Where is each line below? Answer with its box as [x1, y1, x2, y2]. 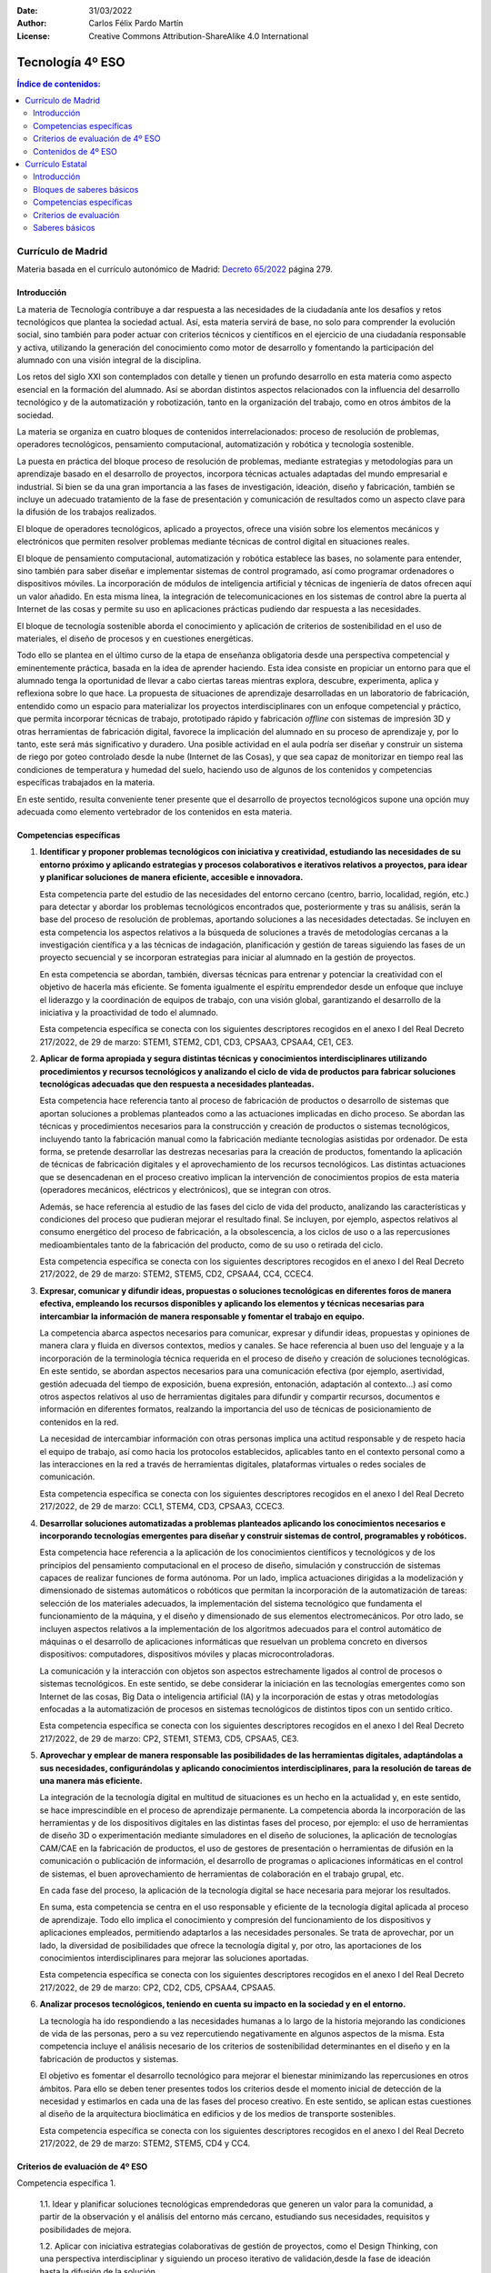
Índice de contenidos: [16, 78, 101, 89]
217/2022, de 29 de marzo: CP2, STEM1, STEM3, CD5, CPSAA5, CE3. [39, 1733, 299, 1744]
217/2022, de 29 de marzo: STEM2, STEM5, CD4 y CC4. [39, 2138, 251, 2149]
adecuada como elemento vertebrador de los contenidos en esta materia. [16, 806, 293, 817]
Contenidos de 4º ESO [33, 145, 117, 156]
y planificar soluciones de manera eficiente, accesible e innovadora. [39, 872, 304, 883]
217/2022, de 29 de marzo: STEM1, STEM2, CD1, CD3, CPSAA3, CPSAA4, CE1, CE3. [39, 1036, 354, 1047]
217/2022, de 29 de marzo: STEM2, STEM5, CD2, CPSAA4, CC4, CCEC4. [39, 1268, 314, 1279]
